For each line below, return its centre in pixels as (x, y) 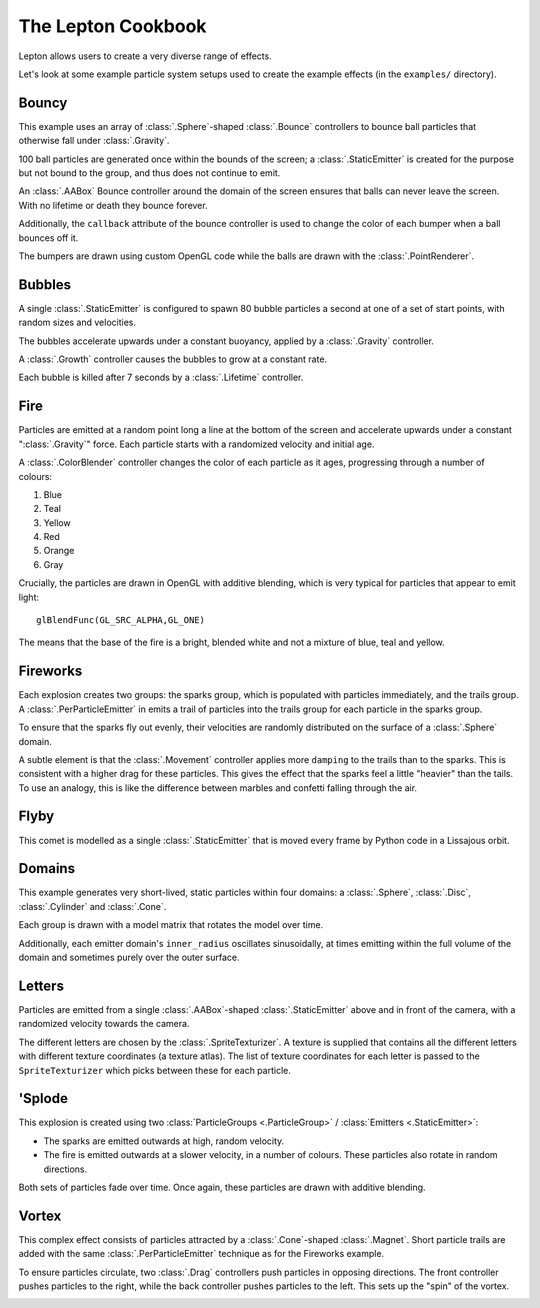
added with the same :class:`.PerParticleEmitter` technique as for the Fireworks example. (201, 1254)
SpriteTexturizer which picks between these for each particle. (155, 1070)
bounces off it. (48, 237)
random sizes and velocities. (77, 322)
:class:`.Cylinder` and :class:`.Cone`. (92, 906)
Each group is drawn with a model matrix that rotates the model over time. (171, 925)
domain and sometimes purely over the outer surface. (129, 957)
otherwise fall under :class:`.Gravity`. (94, 141)
